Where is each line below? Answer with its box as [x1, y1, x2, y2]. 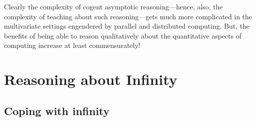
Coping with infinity [4, 103, 110, 118]
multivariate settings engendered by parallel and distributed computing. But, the [4, 21, 250, 31]
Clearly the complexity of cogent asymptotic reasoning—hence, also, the [4, 1, 223, 11]
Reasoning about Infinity [4, 69, 178, 89]
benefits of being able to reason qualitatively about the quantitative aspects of [4, 30, 242, 40]
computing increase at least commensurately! [4, 40, 141, 50]
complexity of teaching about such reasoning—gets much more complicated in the [4, 11, 252, 21]
